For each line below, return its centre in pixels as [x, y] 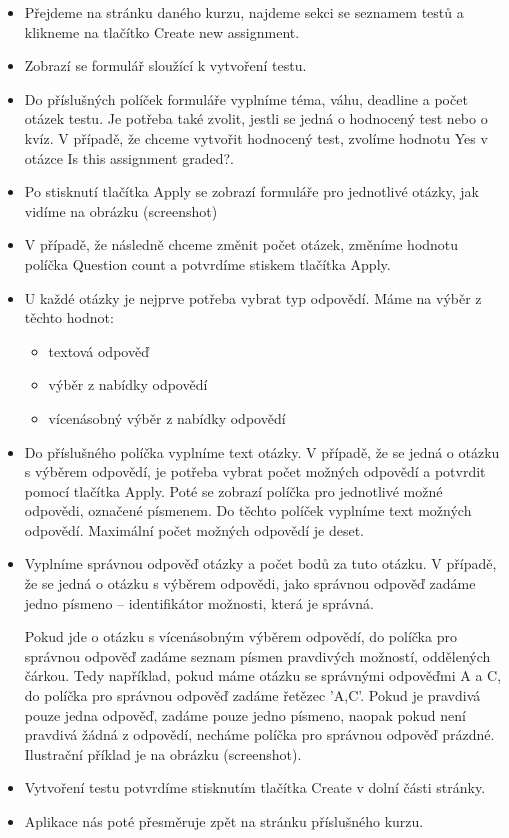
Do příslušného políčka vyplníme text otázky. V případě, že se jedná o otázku [262, 451]
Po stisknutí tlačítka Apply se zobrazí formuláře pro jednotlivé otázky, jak [251, 191]
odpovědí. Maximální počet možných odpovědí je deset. [194, 529]
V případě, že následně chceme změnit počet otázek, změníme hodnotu [241, 244]
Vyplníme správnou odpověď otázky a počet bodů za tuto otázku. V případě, [260, 563]
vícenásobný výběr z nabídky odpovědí [167, 417]
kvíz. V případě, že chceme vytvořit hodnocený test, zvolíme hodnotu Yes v [256, 137]
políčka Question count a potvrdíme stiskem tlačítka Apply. [207, 263]
